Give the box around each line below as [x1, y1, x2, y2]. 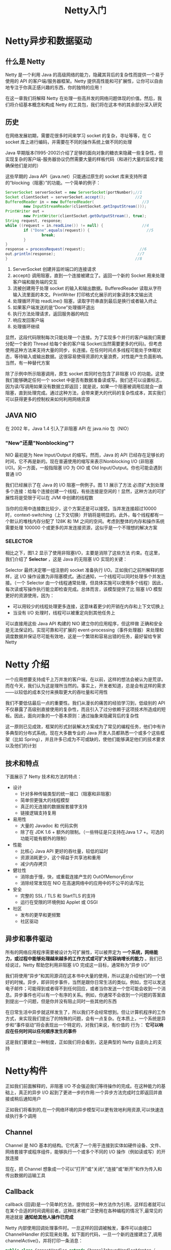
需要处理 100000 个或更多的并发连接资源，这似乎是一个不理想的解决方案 [5, 525, 158, 531]
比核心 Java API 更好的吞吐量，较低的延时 [20, 848, 108, 854]
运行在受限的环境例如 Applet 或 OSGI [20, 899, 98, 905]
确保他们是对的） [5, 162, 41, 168]
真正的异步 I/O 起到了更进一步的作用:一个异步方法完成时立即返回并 [18, 1089, 158, 1095]
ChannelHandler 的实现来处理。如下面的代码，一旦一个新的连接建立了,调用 [5, 1231, 162, 1237]
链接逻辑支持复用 [20, 810, 56, 816]
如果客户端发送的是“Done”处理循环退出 [12, 304, 95, 310]
